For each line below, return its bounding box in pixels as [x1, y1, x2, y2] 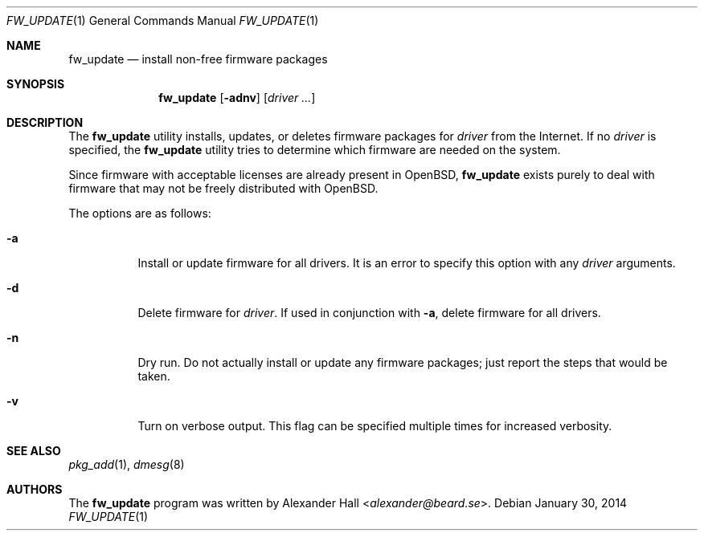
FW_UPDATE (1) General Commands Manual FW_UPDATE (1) [6, 14, 319, 27]
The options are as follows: [68, 206, 211, 220]
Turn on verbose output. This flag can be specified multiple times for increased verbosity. [137, 419, 612, 433]
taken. [137, 369, 170, 383]
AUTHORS [6, 482, 63, 496]
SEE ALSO [6, 444, 61, 458]
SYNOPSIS [6, 77, 65, 91]
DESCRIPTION [6, 116, 84, 129]
